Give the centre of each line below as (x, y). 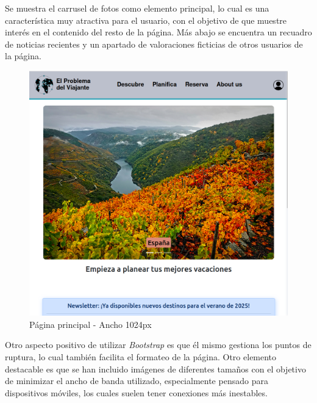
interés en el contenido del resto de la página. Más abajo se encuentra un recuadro (158, 32)
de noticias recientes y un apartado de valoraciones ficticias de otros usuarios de (154, 44)
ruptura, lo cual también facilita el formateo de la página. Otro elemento (141, 356)
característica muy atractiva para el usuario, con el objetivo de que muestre (146, 20)
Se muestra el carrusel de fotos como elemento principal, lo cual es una (137, 8)
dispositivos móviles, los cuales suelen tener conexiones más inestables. (136, 392)
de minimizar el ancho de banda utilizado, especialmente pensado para (137, 381)
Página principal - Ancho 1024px (91, 324)
